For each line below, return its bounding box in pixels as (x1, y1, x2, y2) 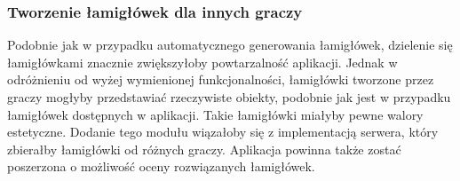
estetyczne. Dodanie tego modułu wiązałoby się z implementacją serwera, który (7, 122, 439, 141)
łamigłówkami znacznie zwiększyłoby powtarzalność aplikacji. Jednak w (7, 52, 398, 71)
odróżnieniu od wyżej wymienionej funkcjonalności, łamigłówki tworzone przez (7, 70, 434, 89)
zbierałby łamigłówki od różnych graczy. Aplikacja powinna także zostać (7, 139, 401, 158)
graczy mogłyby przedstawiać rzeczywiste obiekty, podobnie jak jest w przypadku (7, 88, 451, 106)
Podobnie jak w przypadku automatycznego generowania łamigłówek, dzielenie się (7, 35, 453, 54)
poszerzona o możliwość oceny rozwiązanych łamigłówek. (7, 157, 315, 176)
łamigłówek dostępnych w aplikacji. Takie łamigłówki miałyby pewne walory (7, 105, 424, 123)
